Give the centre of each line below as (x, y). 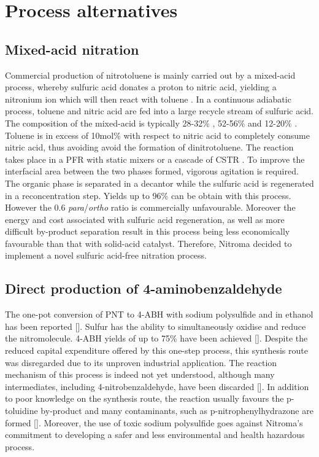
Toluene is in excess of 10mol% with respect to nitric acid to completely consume (157, 135)
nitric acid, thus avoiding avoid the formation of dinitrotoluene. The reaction (149, 147)
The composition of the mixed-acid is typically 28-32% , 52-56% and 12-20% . (151, 123)
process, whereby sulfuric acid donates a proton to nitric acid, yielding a (141, 87)
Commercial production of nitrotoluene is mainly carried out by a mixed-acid (150, 75)
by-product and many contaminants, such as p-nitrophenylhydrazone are (177, 411)
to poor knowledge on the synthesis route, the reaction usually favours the (144, 398)
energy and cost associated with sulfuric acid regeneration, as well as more (145, 219)
